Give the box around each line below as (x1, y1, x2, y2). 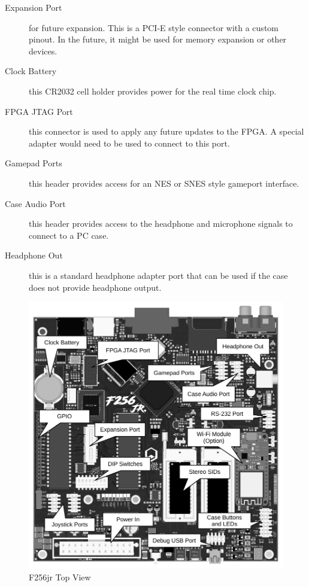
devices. (29, 44, 57, 57)
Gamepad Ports (5, 157, 62, 169)
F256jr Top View (29, 570, 91, 583)
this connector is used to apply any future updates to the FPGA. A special (29, 125, 304, 138)
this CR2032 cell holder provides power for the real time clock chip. (29, 84, 277, 97)
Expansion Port (5, 1, 62, 13)
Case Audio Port (5, 197, 66, 209)
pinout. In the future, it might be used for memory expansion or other (29, 33, 287, 45)
